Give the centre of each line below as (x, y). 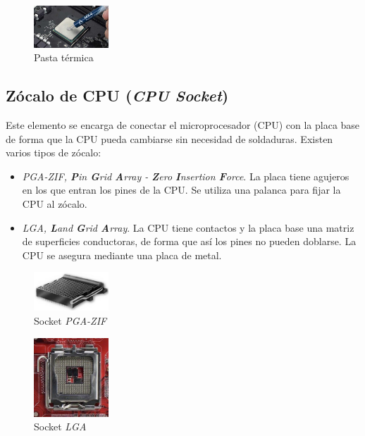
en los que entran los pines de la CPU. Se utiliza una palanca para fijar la (181, 190)
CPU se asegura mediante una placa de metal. (122, 255)
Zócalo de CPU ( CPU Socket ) (117, 95)
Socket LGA (60, 426)
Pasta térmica (64, 57)
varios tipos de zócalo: (54, 152)
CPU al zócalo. (55, 203)
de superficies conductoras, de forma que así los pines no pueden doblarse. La (189, 241)
